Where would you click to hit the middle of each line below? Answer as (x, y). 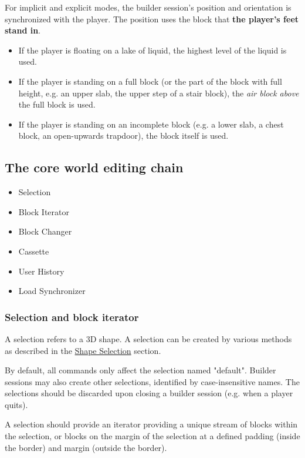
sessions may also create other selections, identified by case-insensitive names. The (152, 381)
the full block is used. (57, 104)
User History (41, 271)
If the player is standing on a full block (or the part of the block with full (150, 81)
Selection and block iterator (72, 317)
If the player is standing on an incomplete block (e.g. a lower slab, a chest (151, 124)
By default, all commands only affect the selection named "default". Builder (140, 370)
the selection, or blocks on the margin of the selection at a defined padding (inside (152, 436)
